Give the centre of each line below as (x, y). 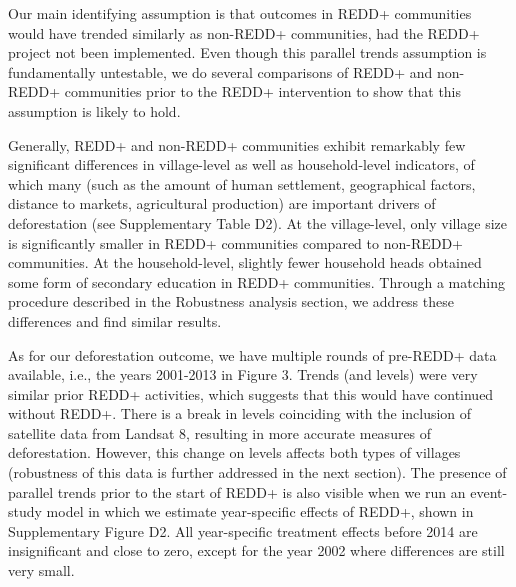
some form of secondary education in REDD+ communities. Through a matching (256, 281)
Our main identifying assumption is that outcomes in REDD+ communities (240, 13)
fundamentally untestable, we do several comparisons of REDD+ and (220, 71)
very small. (41, 570)
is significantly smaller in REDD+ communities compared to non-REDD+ (235, 242)
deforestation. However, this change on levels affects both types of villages (234, 452)
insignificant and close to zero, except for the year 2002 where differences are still (256, 550)
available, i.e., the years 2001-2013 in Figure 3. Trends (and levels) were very (243, 374)
